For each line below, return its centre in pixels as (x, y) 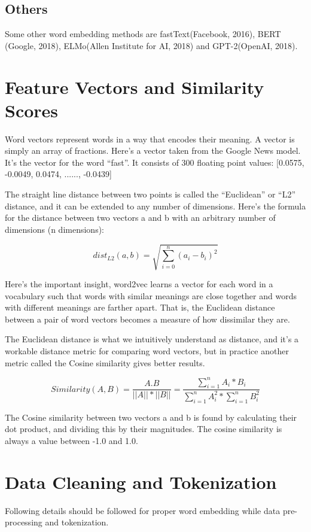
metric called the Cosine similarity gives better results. (105, 362)
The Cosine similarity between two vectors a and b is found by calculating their (151, 417)
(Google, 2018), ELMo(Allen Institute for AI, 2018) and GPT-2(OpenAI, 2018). (151, 45)
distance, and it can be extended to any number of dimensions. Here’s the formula (155, 206)
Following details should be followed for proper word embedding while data (143, 510)
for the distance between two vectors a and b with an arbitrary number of (140, 218)
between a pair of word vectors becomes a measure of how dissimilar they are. (147, 319)
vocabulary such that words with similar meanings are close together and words (151, 295)
